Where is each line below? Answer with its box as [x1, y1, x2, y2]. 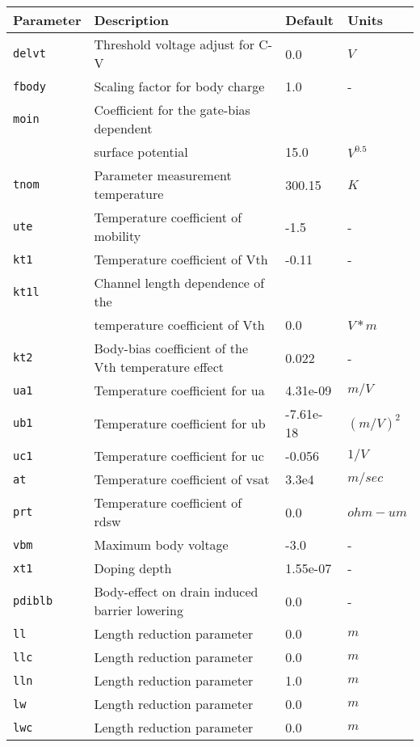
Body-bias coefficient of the [94, 339, 248, 357]
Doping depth [94, 559, 172, 577]
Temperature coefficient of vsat [94, 470, 270, 488]
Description [94, 11, 170, 29]
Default [285, 11, 334, 29]
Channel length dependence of [94, 273, 265, 292]
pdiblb [13, 594, 53, 607]
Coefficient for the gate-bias [94, 100, 250, 119]
